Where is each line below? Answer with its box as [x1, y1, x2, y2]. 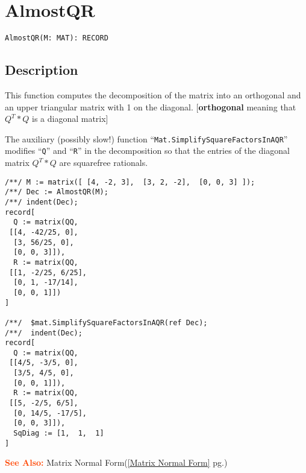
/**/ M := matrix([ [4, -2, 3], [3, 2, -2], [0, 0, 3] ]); [5, 177, 255, 186]
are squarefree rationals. [59, 156, 148, 169]
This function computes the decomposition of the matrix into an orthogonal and [5, 88, 301, 101]
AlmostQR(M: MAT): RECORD [5, 34, 108, 43]
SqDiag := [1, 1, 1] [13, 429, 104, 438]
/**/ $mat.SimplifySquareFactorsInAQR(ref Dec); [5, 318, 208, 327]
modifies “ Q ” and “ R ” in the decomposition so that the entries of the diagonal [5, 144, 290, 157]
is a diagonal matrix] [31, 112, 108, 125]
